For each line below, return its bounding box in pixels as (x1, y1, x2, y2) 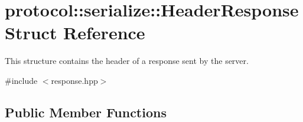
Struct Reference (5, 21, 145, 45)
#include (5, 74, 38, 86)
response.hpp (51, 74, 98, 86)
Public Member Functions (5, 103, 167, 121)
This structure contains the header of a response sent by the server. (5, 55, 249, 67)
